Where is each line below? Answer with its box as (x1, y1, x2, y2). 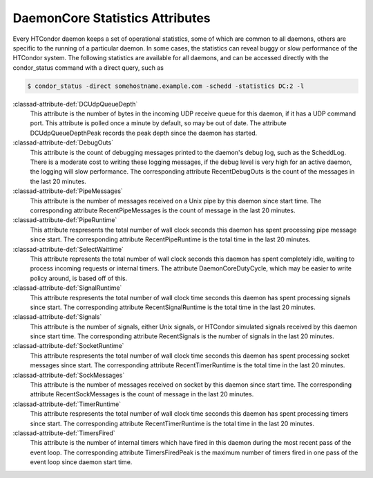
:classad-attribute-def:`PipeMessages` (12, 187, 124, 195)
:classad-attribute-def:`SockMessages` (12, 371, 125, 379)
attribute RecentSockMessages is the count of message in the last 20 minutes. (30, 390, 254, 398)
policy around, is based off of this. (30, 274, 128, 282)
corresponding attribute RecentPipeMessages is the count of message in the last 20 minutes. (30, 206, 296, 214)
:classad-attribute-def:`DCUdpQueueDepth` (12, 100, 138, 108)
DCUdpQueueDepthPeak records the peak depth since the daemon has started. (30, 129, 258, 137)
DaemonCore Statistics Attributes (12, 10, 211, 26)
